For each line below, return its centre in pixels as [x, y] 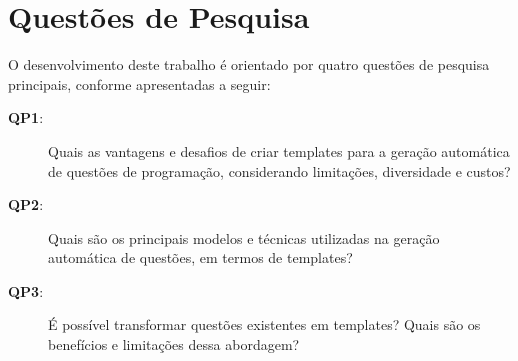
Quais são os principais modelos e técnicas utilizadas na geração [244, 237]
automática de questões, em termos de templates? [200, 257]
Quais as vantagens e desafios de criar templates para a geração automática [279, 150]
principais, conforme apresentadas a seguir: [139, 83]
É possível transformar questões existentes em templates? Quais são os [264, 324]
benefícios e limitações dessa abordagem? [174, 344]
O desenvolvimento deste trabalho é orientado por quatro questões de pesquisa [249, 64]
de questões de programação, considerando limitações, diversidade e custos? [279, 170]
